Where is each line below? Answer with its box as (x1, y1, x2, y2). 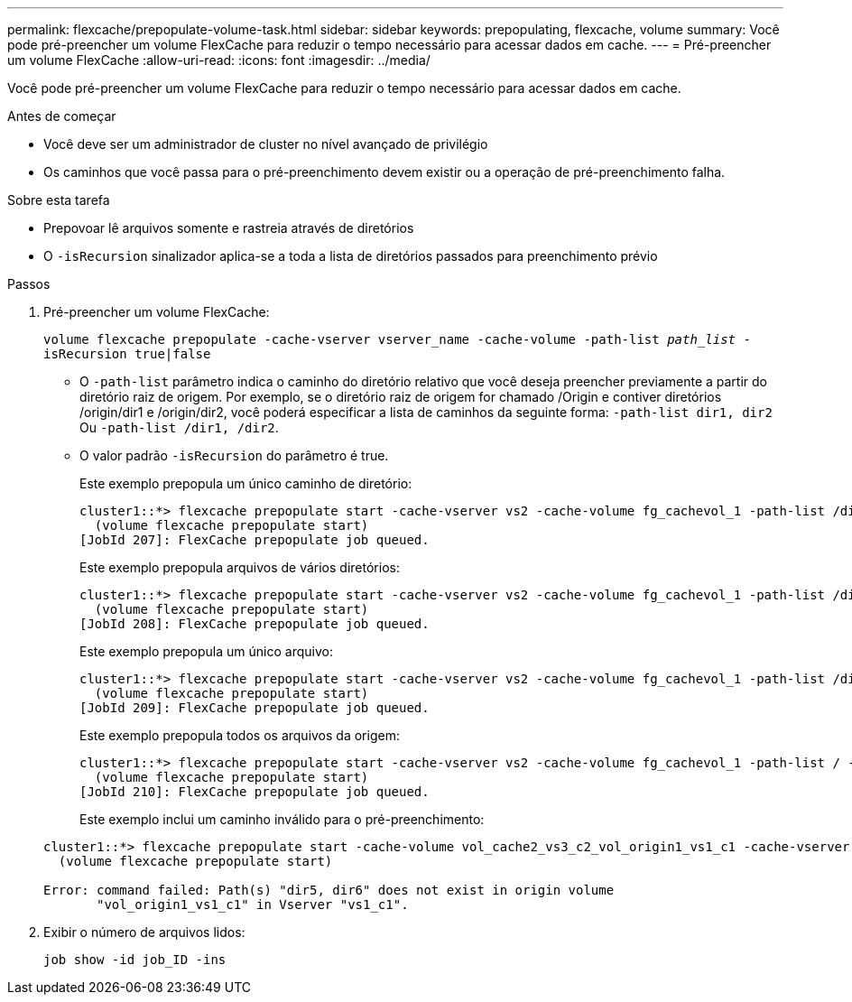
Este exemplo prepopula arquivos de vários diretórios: (79, 560, 400, 575)
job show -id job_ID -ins (43, 952, 227, 967)
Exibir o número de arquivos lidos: (43, 924, 245, 940)
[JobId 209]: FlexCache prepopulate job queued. (79, 700, 430, 715)
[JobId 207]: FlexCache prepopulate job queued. (79, 533, 430, 547)
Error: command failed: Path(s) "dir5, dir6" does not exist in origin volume (43, 883, 615, 897)
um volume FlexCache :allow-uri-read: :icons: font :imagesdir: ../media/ (7, 52, 431, 68)
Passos (7, 276, 51, 292)
